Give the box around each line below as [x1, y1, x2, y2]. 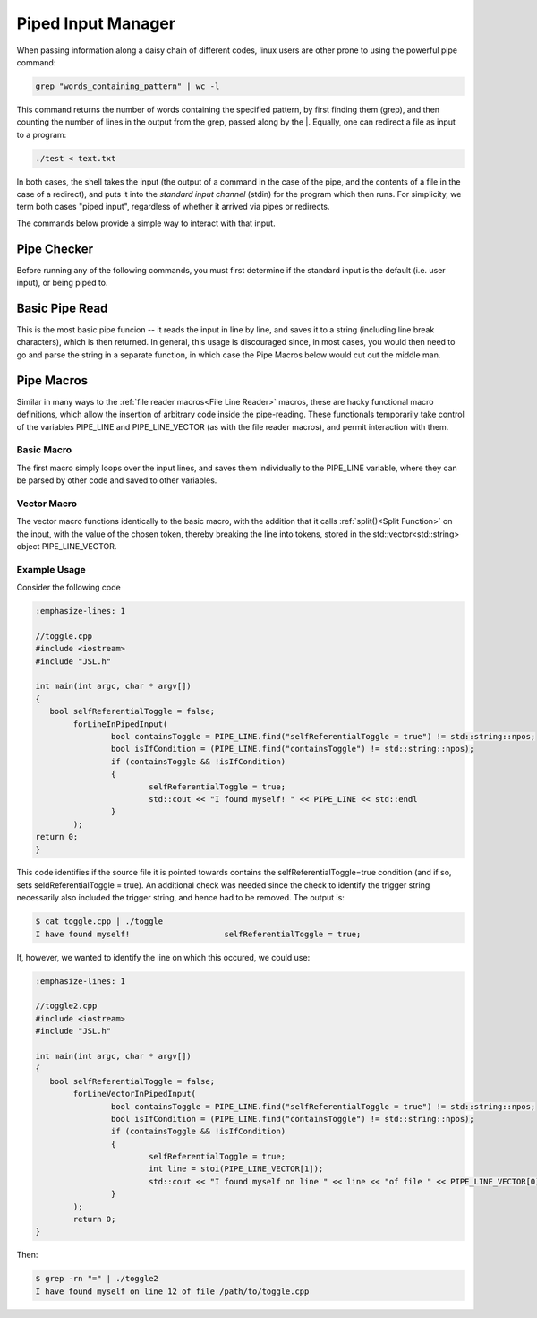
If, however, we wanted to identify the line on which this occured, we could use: [16, 952, 311, 962]
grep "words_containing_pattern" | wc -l [35, 81, 220, 91]
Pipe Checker [16, 241, 94, 256]
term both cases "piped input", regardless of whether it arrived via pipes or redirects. [16, 202, 330, 212]
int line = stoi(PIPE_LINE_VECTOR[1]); [148, 1164, 324, 1174]
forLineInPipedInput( [72, 719, 168, 729]
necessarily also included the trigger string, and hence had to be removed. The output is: [16, 892, 345, 903]
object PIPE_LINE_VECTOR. [16, 540, 117, 551]
